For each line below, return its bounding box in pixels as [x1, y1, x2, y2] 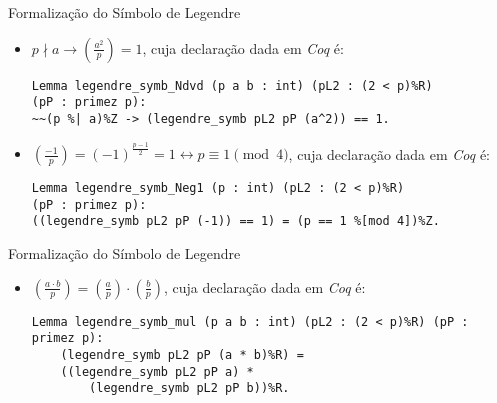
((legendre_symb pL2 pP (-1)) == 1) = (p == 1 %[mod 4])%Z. [31, 214, 440, 229]
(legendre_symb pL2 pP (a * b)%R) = [60, 347, 304, 362]
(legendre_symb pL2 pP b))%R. [89, 381, 290, 396]
